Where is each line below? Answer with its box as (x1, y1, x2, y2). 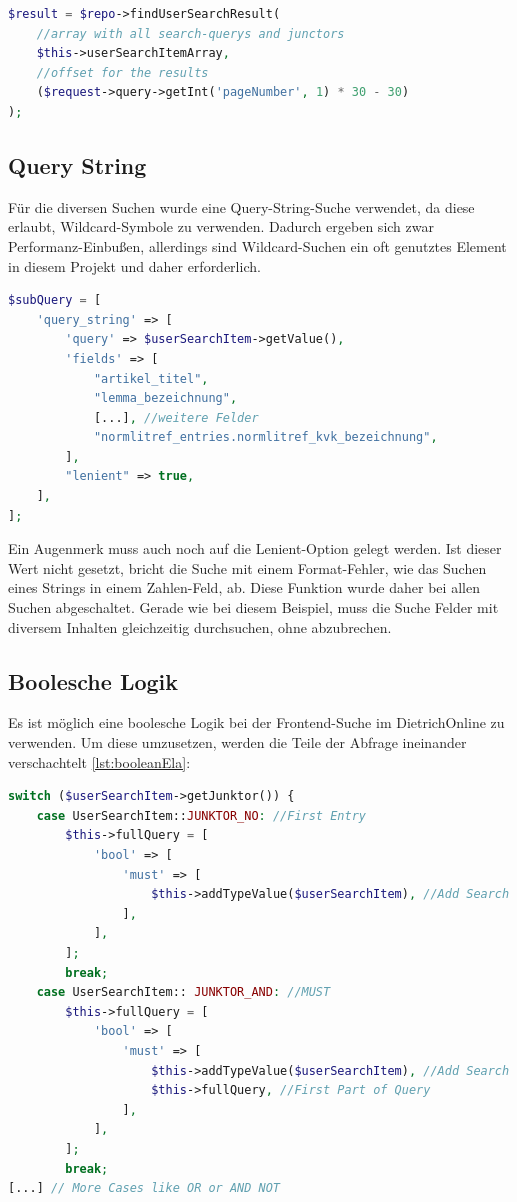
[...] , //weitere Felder (93, 410, 259, 425)
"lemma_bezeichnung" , (93, 391, 238, 406)
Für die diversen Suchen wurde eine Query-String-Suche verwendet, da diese (8, 196, 475, 217)
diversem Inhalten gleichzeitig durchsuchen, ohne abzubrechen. (8, 616, 392, 637)
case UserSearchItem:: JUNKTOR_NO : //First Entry (36, 808, 366, 823)
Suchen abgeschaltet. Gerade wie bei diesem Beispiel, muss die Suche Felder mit (8, 597, 499, 618)
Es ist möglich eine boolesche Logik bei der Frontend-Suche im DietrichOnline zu (8, 712, 505, 733)
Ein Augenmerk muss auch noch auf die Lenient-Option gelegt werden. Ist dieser (8, 538, 502, 559)
